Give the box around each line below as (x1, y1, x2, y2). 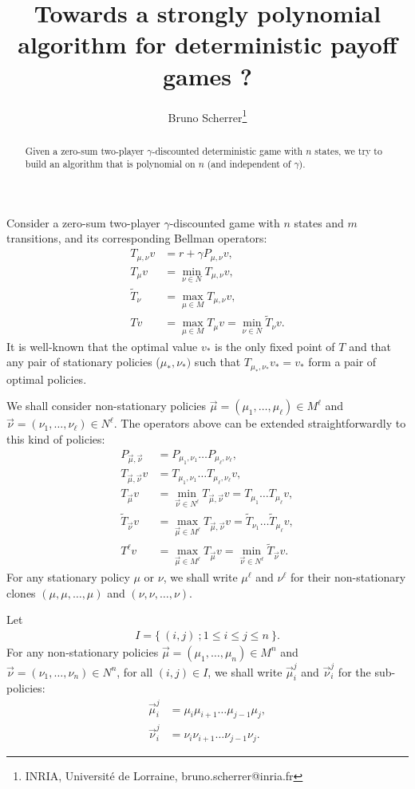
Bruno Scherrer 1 (168, 106, 247, 125)
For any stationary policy (6, 568, 130, 585)
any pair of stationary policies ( (6, 353, 160, 370)
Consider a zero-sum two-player (6, 214, 160, 231)
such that (194, 353, 241, 370)
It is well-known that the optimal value (6, 337, 198, 354)
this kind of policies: (6, 430, 105, 447)
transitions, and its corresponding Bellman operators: (6, 230, 267, 247)
